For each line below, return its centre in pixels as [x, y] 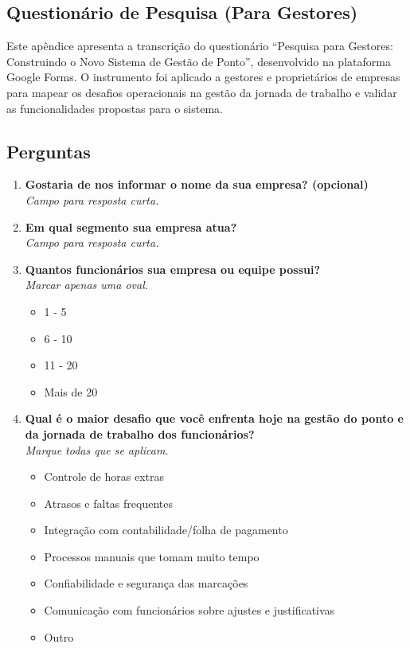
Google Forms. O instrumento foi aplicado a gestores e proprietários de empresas [203, 77]
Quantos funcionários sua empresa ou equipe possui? [173, 269]
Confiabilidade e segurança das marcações [146, 583]
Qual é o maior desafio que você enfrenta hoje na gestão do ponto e [214, 418]
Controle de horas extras [104, 476]
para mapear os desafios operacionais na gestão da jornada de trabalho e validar [202, 92]
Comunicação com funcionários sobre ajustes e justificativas [189, 610]
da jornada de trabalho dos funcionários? [140, 433]
